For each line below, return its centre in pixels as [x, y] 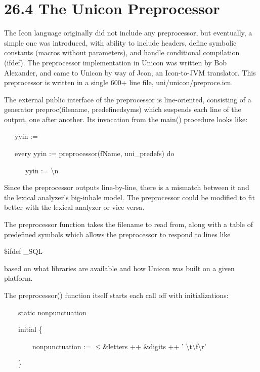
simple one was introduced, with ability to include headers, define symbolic [120, 42]
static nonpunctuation [52, 312]
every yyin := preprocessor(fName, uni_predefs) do [94, 153]
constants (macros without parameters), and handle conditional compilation [122, 52]
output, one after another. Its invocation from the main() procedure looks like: [126, 119]
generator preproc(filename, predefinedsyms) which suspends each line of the [123, 109]
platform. [18, 278]
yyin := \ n [42, 170]
